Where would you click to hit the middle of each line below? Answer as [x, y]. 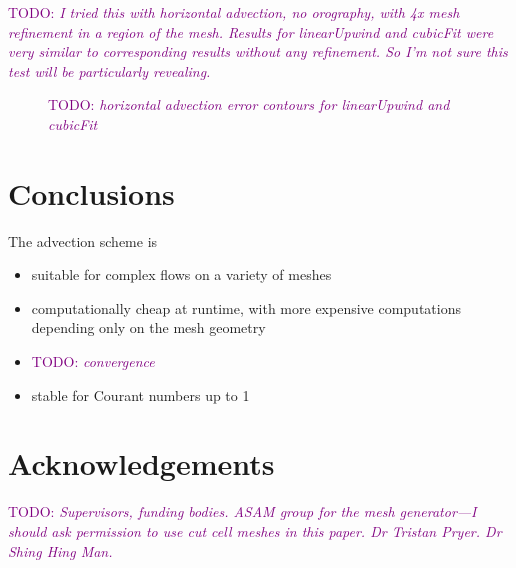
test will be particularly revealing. [109, 70]
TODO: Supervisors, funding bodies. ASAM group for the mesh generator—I [242, 511]
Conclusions [91, 192]
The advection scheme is [83, 240]
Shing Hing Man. [60, 550]
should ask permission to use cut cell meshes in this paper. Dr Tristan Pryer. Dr [255, 530]
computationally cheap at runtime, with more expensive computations [246, 307]
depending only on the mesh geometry [148, 327]
